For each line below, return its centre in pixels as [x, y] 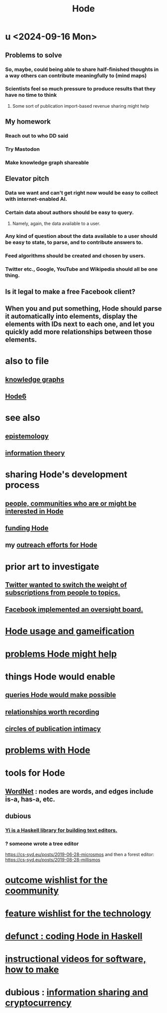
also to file [27, 361]
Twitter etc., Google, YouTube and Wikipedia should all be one [82, 269]
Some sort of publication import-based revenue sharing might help [81, 106]
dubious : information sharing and [77, 992]
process [22, 485]
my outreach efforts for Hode [51, 545]
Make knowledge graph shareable [47, 163]
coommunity [32, 891]
